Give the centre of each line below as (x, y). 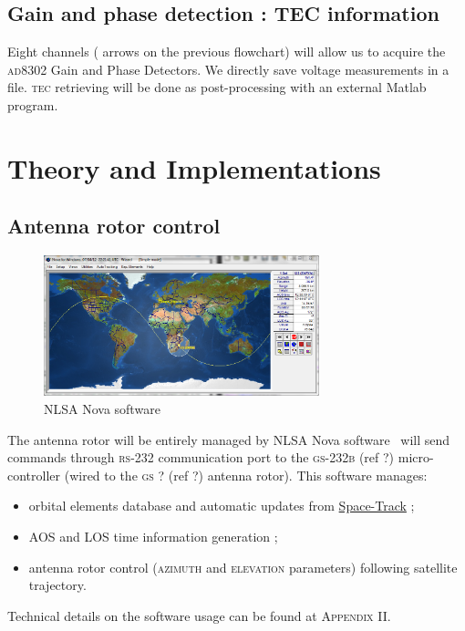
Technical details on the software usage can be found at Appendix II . (199, 615)
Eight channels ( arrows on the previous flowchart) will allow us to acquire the (227, 52)
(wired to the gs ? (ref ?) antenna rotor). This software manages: (246, 475)
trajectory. (57, 585)
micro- (416, 457)
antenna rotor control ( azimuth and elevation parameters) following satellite (243, 567)
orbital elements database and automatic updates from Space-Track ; (222, 506)
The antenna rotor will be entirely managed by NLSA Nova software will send (229, 439)
